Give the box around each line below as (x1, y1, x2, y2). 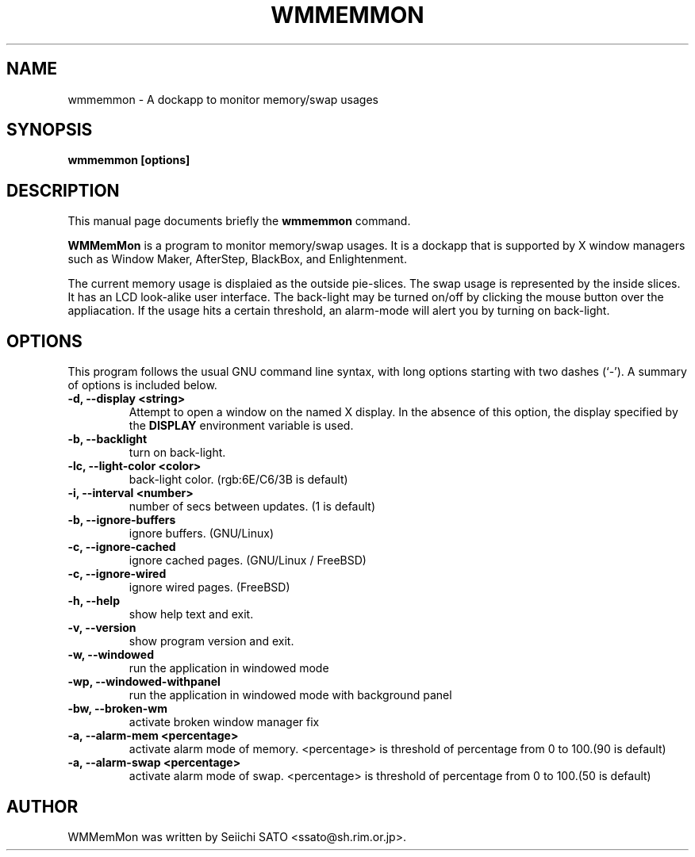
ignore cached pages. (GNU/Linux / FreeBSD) (129, 553, 367, 568)
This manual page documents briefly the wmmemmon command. (67, 214, 411, 228)
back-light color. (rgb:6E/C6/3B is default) (129, 472, 348, 487)
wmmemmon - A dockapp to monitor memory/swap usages (67, 92, 378, 106)
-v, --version (67, 621, 136, 635)
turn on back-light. (129, 446, 226, 460)
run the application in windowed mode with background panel (129, 688, 452, 702)
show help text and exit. (129, 607, 254, 622)
